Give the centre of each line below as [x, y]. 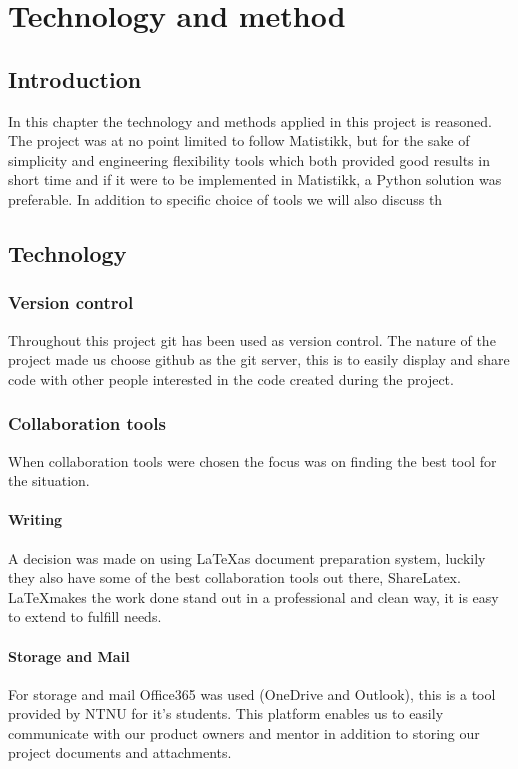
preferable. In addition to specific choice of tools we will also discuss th [225, 198]
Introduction [75, 78]
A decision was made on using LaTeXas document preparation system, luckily [247, 557]
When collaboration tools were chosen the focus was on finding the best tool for [252, 460]
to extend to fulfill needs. [85, 616]
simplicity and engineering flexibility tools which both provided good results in [249, 159]
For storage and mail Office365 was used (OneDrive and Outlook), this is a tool [252, 693]
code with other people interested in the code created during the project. [231, 378]
